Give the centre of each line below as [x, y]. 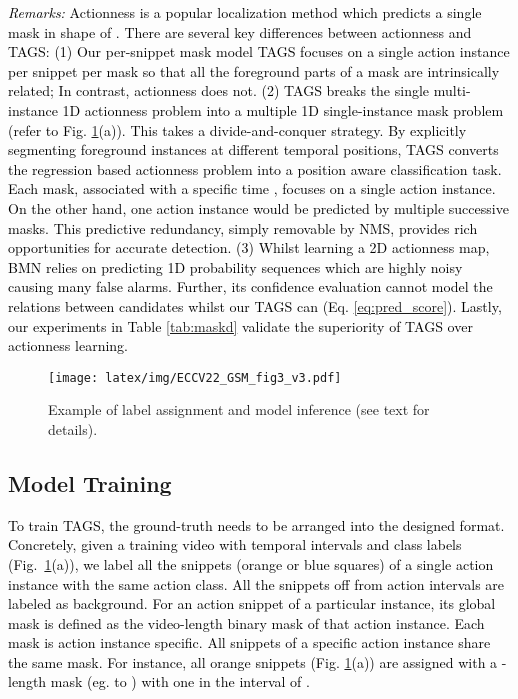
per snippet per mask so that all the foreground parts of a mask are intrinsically [254, 70]
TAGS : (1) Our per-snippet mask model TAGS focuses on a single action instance [259, 51]
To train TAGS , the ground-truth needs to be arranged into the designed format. [256, 524]
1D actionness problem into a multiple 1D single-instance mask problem [283, 109]
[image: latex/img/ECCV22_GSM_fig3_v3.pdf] [195, 377]
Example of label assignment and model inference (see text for [239, 409]
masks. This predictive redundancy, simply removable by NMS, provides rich [243, 227]
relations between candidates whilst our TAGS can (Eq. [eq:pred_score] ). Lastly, [255, 305]
